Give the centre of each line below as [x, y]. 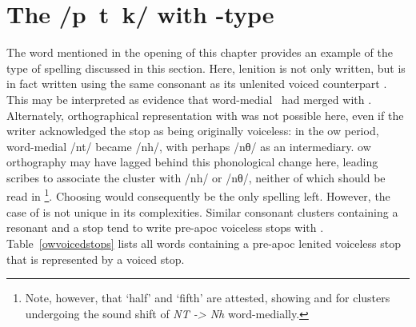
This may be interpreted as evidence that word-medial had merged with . [189, 99]
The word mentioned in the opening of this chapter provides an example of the [200, 52]
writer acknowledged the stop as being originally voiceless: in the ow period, [193, 131]
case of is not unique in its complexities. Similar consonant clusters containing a [202, 211]
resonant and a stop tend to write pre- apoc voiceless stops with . [165, 227]
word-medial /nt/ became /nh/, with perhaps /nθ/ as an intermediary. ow [189, 146]
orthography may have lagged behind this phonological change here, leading [192, 162]
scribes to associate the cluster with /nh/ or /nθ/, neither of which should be [196, 177]
